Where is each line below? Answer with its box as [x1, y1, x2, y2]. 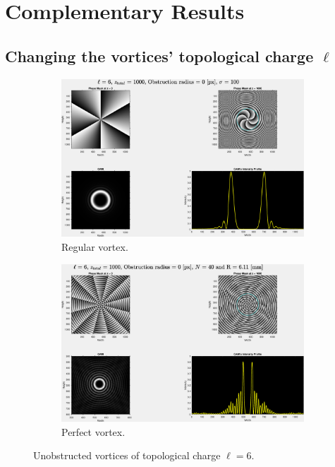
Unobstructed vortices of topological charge [33, 448, 221, 463]
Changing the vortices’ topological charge [5, 45, 314, 66]
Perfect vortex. [61, 424, 126, 439]
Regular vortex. [61, 239, 128, 254]
